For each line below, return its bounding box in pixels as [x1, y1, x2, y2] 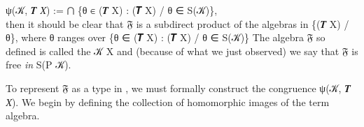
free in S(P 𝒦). [6, 57, 71, 72]
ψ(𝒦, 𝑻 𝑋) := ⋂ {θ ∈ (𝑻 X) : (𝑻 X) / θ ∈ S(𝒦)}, [6, 3, 218, 17]
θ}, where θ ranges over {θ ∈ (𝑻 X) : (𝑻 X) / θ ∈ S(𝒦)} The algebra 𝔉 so [6, 30, 325, 45]
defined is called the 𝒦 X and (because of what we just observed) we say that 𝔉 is [6, 43, 358, 58]
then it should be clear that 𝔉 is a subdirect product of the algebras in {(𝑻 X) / [6, 16, 349, 31]
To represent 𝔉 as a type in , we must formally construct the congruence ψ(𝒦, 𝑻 [6, 80, 351, 95]
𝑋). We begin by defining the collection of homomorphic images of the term [6, 94, 330, 109]
